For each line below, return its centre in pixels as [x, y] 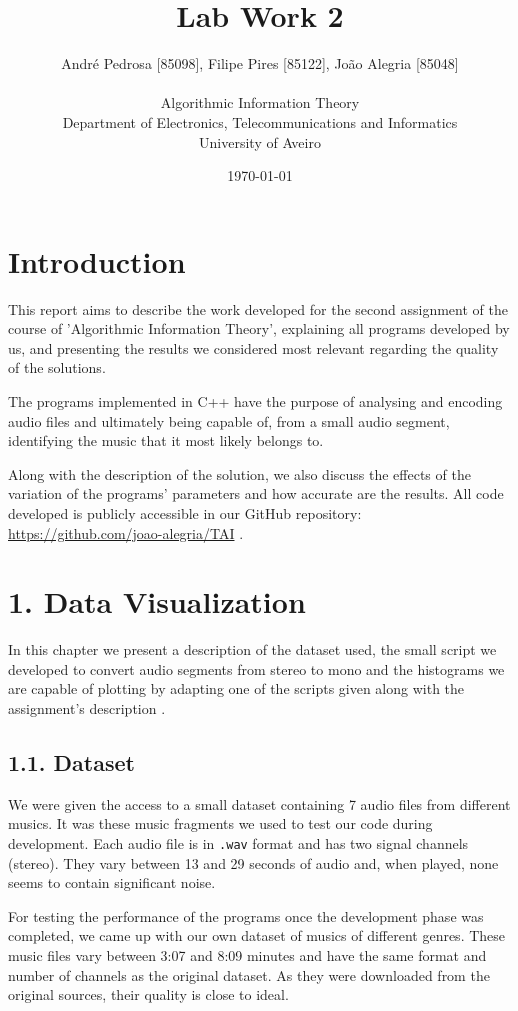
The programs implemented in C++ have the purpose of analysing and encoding [255, 401]
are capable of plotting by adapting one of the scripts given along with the [236, 688]
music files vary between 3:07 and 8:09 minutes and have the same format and [247, 955]
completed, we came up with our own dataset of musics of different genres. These [257, 935]
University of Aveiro [260, 141]
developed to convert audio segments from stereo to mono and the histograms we [256, 668]
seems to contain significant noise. [112, 882]
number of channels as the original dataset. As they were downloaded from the [249, 974]
